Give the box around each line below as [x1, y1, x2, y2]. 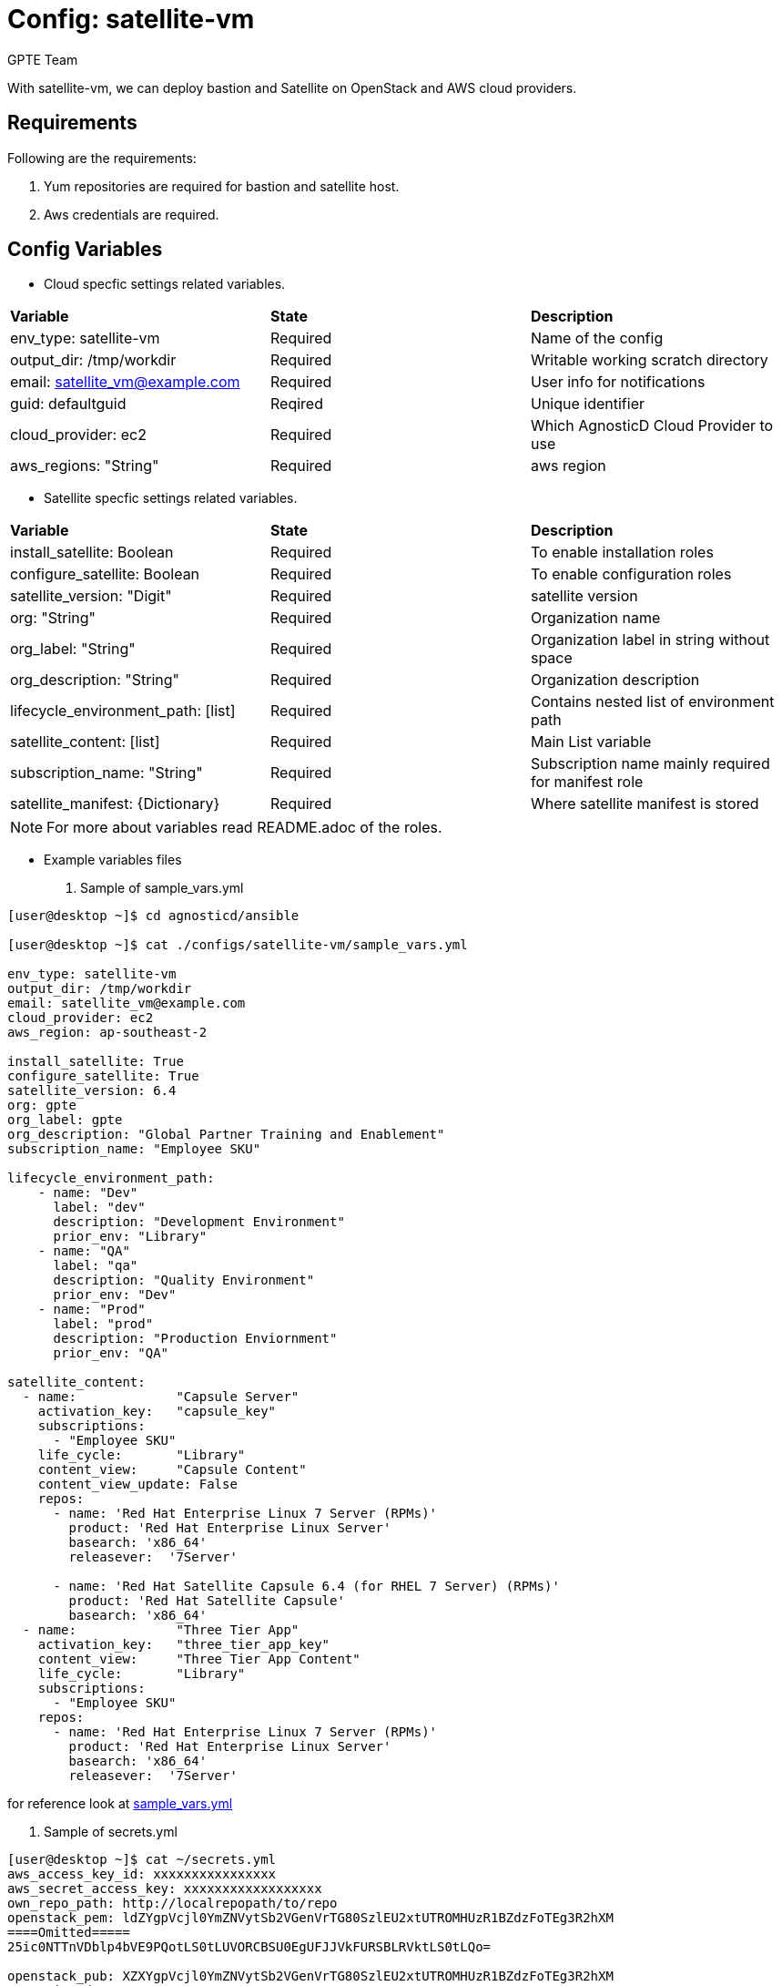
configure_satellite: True [7, 1069, 199, 1084]
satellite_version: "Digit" [10, 587, 172, 606]
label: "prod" [53, 1316, 154, 1332]
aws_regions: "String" [10, 456, 159, 476]
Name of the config [530, 329, 664, 348]
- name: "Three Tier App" [22, 1623, 300, 1638]
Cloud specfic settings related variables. [44, 276, 286, 292]
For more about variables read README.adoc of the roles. [46, 818, 442, 837]
